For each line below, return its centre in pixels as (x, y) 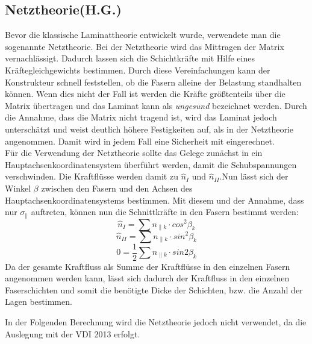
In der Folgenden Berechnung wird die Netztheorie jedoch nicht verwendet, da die (156, 322)
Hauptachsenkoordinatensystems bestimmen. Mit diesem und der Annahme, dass (154, 200)
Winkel (18, 188)
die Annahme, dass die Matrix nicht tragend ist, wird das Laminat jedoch (141, 117)
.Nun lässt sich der (254, 176)
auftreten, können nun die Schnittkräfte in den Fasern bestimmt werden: (165, 212)
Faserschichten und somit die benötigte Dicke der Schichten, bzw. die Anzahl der (154, 289)
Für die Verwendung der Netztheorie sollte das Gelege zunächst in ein (134, 153)
